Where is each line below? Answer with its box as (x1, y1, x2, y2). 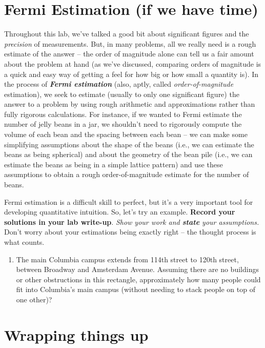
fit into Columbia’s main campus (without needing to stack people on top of (16, 284, 255, 295)
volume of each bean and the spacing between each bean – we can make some (4, 129, 248, 140)
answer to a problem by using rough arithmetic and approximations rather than (4, 99, 255, 109)
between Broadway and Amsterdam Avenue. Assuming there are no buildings (16, 264, 259, 275)
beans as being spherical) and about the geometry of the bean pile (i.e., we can (4, 149, 253, 160)
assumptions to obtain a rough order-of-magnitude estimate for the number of (4, 169, 249, 180)
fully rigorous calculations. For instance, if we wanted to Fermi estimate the (4, 108, 242, 119)
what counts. (4, 237, 45, 247)
